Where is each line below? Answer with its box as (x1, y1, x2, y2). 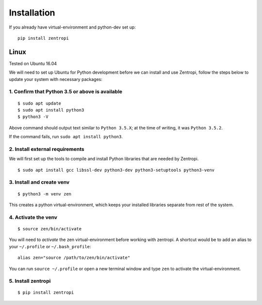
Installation (9, 7, 55, 18)
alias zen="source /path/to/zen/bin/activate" (17, 255, 131, 260)
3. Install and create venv (9, 179, 70, 186)
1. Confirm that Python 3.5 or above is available (9, 88, 123, 95)
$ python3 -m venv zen (17, 191, 72, 196)
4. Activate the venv (9, 214, 58, 221)
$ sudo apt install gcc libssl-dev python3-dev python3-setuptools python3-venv (17, 167, 215, 173)
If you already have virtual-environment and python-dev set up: (9, 24, 136, 30)
